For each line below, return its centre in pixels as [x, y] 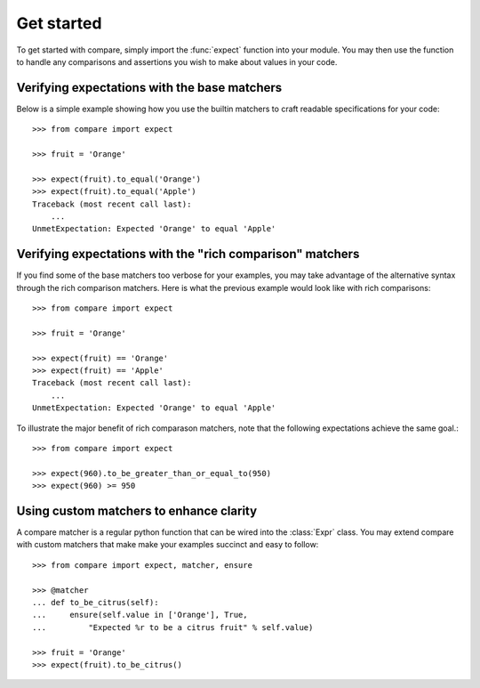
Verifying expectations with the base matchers [149, 88]
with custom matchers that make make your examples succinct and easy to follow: [168, 545]
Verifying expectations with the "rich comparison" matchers [188, 254]
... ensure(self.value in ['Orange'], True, [140, 615]
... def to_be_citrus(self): [96, 602]
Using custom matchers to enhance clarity [137, 510]
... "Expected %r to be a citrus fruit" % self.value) [173, 627]
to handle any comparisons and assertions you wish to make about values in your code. [177, 61]
